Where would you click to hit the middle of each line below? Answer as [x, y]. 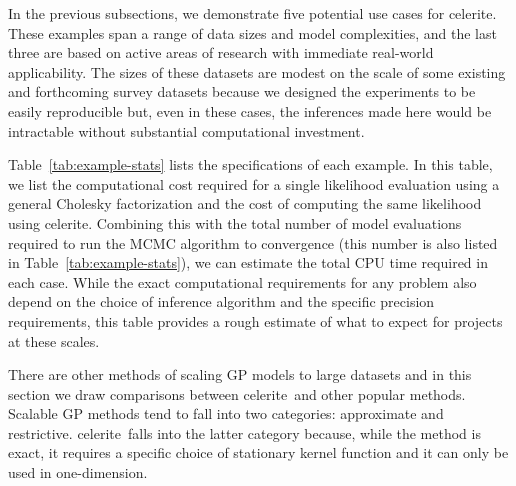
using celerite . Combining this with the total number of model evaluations [235, 222]
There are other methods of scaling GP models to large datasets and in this [240, 374]
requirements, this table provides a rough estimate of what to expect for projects [255, 320]
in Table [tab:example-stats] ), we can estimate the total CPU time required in [248, 262]
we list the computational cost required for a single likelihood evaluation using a [254, 183]
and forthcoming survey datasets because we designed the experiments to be [242, 91]
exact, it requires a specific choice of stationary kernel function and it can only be [258, 452]
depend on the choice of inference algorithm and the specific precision [221, 301]
